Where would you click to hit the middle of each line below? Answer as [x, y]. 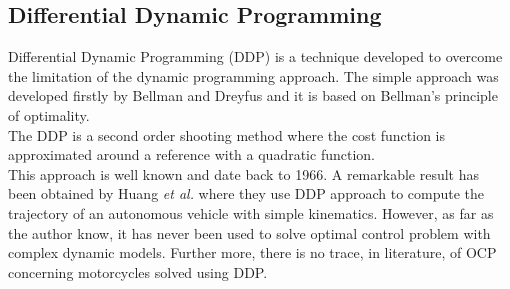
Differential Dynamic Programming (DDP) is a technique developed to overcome [255, 56]
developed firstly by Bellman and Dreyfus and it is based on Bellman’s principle [253, 95]
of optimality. [49, 114]
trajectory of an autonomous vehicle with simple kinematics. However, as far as [251, 212]
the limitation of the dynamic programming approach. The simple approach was [253, 75]
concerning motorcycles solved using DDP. [138, 271]
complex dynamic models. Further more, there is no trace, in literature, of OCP [252, 252]
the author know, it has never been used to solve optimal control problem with [249, 232]
